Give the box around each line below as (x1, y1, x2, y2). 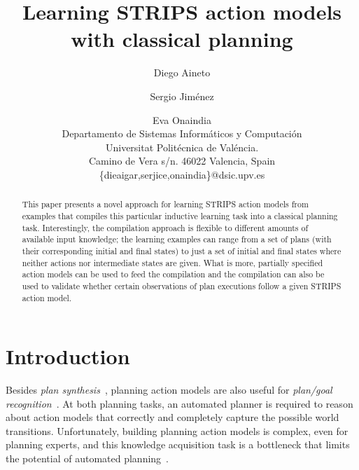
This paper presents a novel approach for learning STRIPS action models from (22, 198, 309, 210)
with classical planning (71, 25, 293, 53)
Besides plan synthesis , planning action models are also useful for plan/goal (6, 382, 332, 397)
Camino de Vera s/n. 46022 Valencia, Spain (88, 153, 276, 168)
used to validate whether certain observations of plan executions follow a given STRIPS (22, 279, 342, 291)
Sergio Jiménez (150, 88, 214, 103)
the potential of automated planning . (6, 451, 169, 466)
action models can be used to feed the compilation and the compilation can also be (22, 268, 325, 280)
